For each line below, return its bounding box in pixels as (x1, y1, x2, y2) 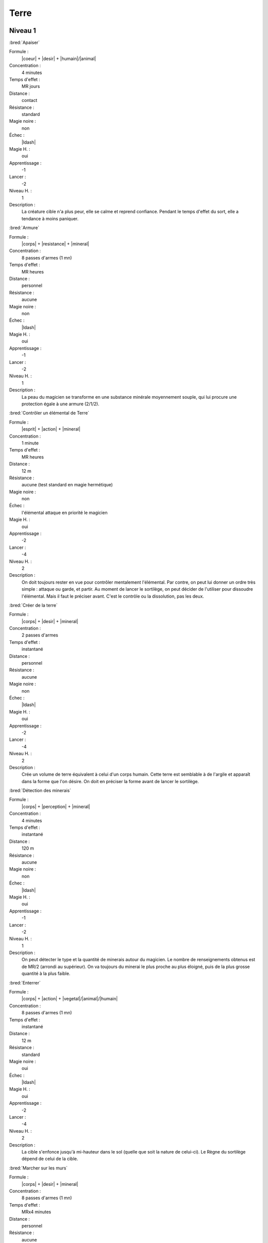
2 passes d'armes (21, 632, 59, 638)
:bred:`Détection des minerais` (9, 788, 71, 794)
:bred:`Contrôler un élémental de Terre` (9, 410, 89, 416)
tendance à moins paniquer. (21, 215, 79, 221)
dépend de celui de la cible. (21, 1156, 78, 1162)
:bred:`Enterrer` (9, 979, 41, 985)
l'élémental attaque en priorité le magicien (21, 510, 108, 516)
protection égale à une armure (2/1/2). (21, 401, 99, 407)
